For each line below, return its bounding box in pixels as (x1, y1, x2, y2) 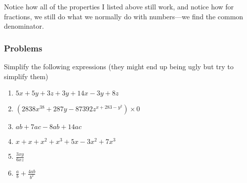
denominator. (4, 21, 44, 31)
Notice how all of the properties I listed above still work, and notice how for (4, 1, 234, 11)
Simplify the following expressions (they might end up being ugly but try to (4, 61, 234, 71)
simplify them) (4, 71, 48, 81)
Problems (4, 42, 42, 54)
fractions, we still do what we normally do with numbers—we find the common (4, 11, 244, 21)
